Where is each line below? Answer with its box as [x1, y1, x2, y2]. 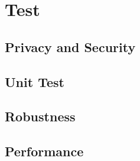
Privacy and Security [5, 37, 136, 56]
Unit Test [5, 72, 64, 91]
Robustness [5, 107, 76, 125]
